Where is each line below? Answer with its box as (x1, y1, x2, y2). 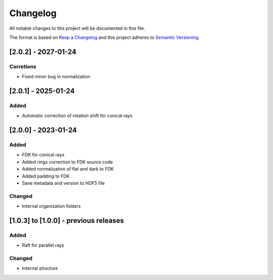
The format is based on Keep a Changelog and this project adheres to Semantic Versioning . (9, 34, 200, 40)
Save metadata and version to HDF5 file (22, 180, 105, 186)
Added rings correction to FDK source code (22, 159, 113, 165)
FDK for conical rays (22, 152, 65, 158)
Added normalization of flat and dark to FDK (22, 166, 114, 172)
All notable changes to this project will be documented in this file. (9, 25, 146, 31)
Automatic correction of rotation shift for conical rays (22, 113, 132, 119)
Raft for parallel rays (22, 242, 64, 248)
